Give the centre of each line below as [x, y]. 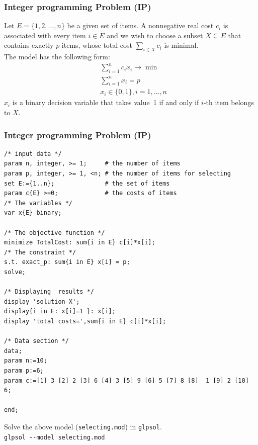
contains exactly [29, 45]
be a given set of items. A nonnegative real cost [140, 25]
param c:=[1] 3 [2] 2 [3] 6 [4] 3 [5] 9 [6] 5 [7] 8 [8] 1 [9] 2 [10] [126, 380]
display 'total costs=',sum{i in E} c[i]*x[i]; [85, 321]
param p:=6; [24, 370]
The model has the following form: [57, 57]
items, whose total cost [97, 45]
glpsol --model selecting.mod [55, 437]
